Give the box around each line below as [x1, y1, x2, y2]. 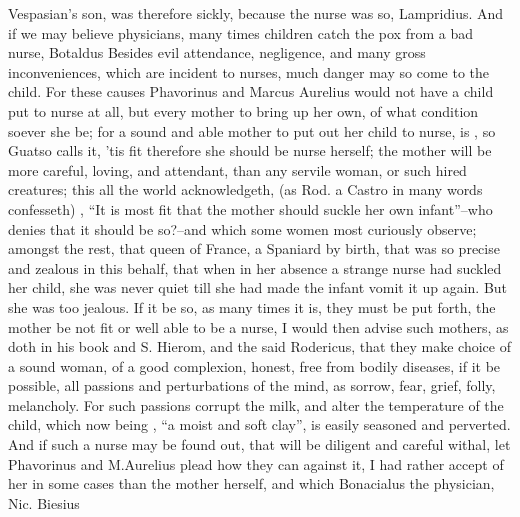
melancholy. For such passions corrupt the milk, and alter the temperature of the [8, 394, 504, 415]
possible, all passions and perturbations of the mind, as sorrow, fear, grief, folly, [8, 375, 496, 396]
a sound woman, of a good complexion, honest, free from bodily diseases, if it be [8, 355, 501, 376]
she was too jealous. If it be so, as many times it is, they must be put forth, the [8, 296, 496, 317]
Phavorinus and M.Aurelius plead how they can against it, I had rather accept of [8, 453, 504, 474]
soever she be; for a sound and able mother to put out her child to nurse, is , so [8, 120, 496, 141]
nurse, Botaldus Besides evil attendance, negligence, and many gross [8, 42, 426, 63]
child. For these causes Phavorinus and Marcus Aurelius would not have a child [8, 81, 494, 102]
